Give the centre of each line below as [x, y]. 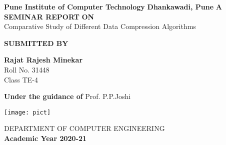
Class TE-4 [21, 79]
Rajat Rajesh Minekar [43, 60]
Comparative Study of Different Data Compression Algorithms [100, 26]
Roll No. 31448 [27, 69]
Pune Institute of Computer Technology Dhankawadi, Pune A [113, 6]
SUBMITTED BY [36, 43]
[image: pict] [27, 112]
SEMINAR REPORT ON [49, 16]
